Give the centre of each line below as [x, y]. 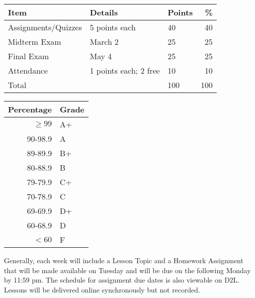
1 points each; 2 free [125, 70]
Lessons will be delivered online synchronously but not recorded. [102, 289]
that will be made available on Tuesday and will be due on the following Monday [127, 270]
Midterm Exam [35, 42]
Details [104, 12]
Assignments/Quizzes [45, 27]
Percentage [30, 109]
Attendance [28, 70]
